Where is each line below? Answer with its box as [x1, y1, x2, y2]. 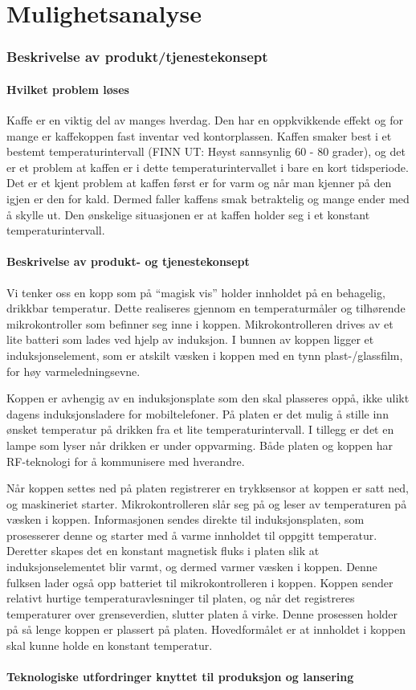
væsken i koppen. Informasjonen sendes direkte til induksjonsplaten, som [6, 511, 365, 528]
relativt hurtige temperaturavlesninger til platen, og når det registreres [6, 590, 355, 606]
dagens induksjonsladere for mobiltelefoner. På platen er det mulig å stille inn [6, 405, 389, 422]
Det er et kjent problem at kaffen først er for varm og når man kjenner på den [6, 174, 392, 191]
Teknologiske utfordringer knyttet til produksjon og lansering [6, 668, 354, 685]
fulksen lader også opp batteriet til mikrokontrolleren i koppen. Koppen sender [6, 574, 394, 590]
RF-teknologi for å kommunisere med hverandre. [6, 452, 245, 469]
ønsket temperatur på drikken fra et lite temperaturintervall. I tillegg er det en [6, 421, 394, 438]
